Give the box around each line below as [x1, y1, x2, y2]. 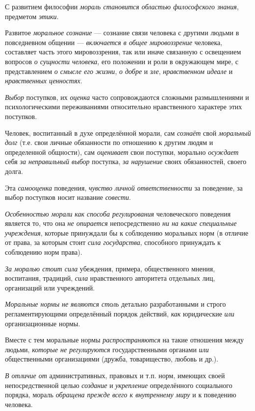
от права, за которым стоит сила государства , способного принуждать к [5, 237, 221, 247]
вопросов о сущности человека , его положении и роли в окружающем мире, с [5, 56, 238, 66]
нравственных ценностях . [5, 75, 82, 86]
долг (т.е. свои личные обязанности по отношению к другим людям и [5, 137, 213, 147]
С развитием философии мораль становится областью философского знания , [5, 1, 239, 11]
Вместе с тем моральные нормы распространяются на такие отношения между [5, 335, 244, 345]
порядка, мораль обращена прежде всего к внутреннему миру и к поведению [5, 389, 236, 400]
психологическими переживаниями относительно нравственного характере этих [5, 101, 242, 112]
